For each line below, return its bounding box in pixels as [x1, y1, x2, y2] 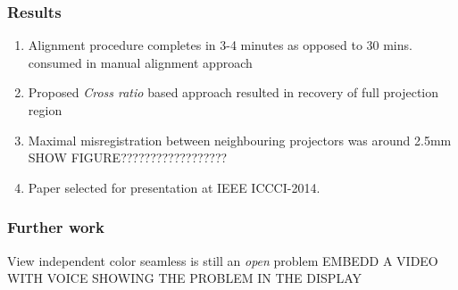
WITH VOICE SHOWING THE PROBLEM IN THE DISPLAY [7, 269, 362, 287]
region [28, 101, 62, 119]
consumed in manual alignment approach [28, 53, 253, 71]
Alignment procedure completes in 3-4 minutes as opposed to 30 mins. [28, 36, 412, 54]
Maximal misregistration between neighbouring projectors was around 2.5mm [28, 130, 452, 149]
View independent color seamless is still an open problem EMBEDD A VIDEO [7, 251, 438, 269]
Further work [7, 216, 105, 238]
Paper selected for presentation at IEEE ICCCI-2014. [28, 178, 321, 196]
